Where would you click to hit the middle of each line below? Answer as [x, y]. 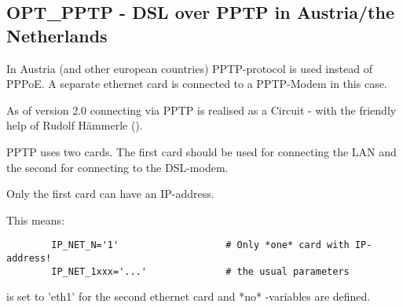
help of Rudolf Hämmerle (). [75, 125]
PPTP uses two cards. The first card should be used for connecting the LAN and [201, 151]
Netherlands [57, 35]
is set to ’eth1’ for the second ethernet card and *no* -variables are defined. [189, 296]
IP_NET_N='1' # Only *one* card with [200, 245]
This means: [36, 219]
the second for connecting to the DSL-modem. [117, 167]
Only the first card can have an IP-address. [110, 194]
